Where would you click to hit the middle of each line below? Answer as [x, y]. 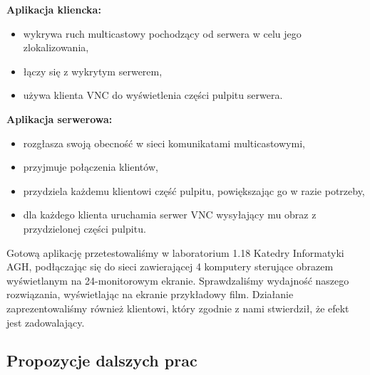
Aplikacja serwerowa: [60, 118]
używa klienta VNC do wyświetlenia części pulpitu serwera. [153, 95]
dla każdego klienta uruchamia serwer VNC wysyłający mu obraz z [170, 215]
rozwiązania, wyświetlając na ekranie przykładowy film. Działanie [150, 294]
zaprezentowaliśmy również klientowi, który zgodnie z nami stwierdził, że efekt [178, 308]
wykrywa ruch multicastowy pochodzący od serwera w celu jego [162, 33]
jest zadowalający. [46, 322]
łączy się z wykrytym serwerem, [93, 71]
